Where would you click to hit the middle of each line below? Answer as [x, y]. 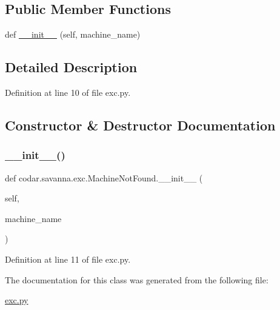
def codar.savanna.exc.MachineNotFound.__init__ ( [104, 177]
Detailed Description [71, 67]
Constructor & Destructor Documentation [140, 125]
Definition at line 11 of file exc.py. [68, 259]
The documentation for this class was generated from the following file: [137, 279]
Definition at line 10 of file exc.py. [68, 92]
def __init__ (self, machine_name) [73, 34]
